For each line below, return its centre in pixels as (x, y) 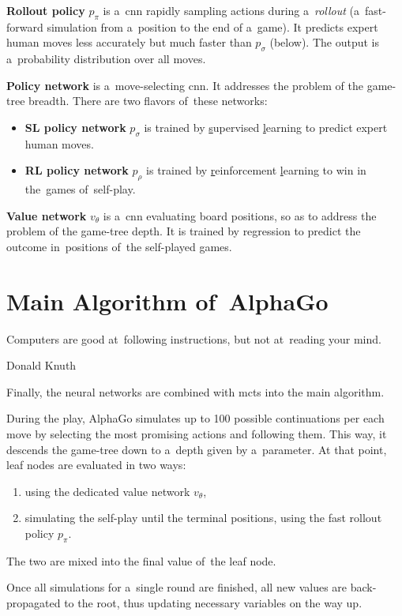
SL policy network (75, 127)
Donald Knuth (41, 365)
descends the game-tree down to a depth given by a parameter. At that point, (197, 449)
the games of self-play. (80, 189)
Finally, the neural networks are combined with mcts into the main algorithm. (195, 391)
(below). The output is (324, 42)
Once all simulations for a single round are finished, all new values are (177, 587)
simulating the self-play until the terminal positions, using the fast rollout (203, 518)
